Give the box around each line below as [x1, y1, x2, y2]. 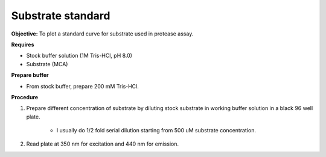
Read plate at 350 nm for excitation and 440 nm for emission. [26, 140, 179, 147]
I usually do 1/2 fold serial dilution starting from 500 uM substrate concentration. [56, 127, 257, 134]
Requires [11, 41, 34, 48]
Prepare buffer [11, 72, 49, 79]
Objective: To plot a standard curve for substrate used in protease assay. [11, 30, 194, 37]
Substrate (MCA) [26, 60, 68, 67]
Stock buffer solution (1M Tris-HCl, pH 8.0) [26, 52, 133, 60]
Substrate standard [11, 9, 110, 22]
